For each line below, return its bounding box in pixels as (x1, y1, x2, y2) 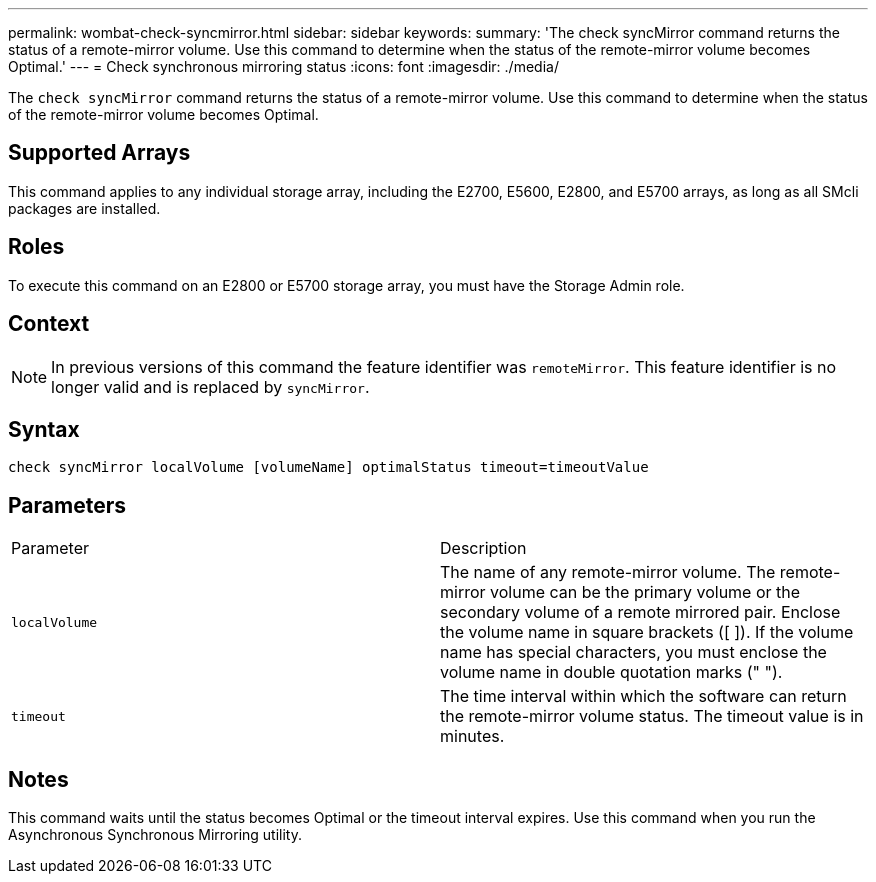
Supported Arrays (8, 140, 191, 166)
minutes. (440, 726, 505, 747)
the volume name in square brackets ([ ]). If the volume (440, 622, 854, 643)
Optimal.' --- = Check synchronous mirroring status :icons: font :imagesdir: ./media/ (8, 58, 559, 75)
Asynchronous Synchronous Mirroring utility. (8, 826, 302, 844)
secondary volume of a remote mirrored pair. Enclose (440, 602, 841, 623)
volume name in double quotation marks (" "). (440, 662, 783, 683)
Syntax (8, 416, 80, 442)
